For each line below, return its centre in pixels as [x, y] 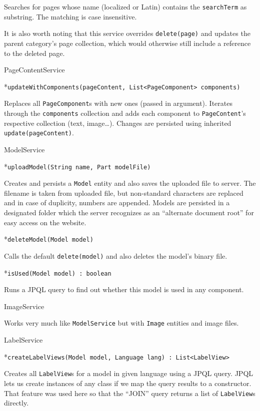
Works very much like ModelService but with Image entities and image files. [121, 323]
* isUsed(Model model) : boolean [58, 272]
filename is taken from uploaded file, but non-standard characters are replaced [124, 193]
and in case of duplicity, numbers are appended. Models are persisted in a [117, 203]
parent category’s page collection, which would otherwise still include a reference [127, 43]
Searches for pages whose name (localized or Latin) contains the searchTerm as [125, 6]
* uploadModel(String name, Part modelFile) [77, 166]
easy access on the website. [45, 222]
